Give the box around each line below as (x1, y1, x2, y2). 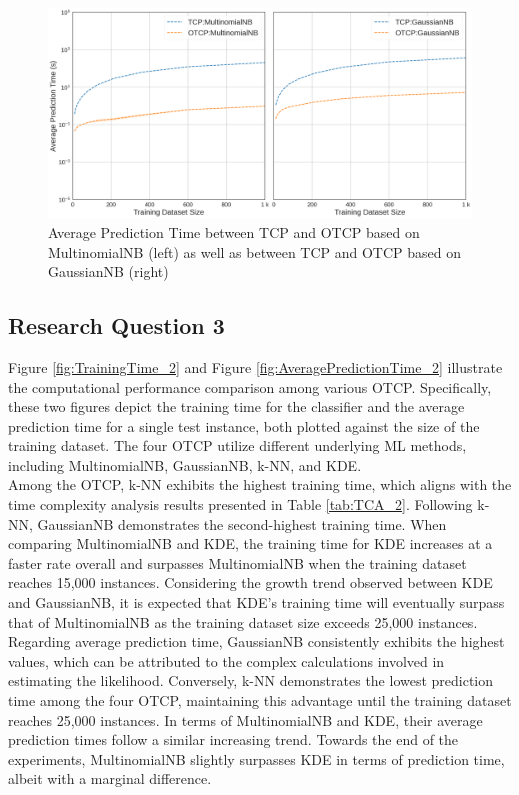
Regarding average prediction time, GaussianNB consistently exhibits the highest (8, 631, 505, 652)
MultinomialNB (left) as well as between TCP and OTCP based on (48, 241, 462, 262)
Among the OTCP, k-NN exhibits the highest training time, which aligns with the (8, 474, 512, 495)
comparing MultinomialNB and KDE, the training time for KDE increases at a (8, 533, 493, 554)
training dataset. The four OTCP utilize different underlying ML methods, (8, 435, 467, 456)
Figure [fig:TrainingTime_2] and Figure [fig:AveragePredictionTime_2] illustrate (8, 356, 503, 377)
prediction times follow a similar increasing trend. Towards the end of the (8, 729, 459, 750)
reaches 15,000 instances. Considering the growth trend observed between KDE (8, 572, 493, 593)
